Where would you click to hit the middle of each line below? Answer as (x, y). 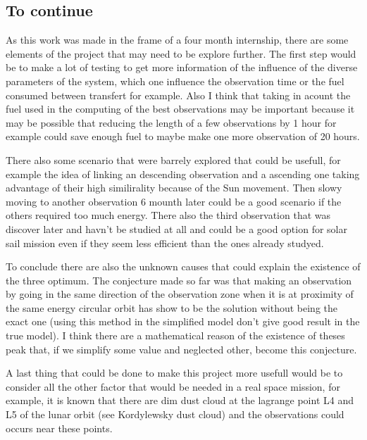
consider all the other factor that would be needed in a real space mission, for (173, 386)
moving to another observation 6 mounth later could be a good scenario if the (174, 201)
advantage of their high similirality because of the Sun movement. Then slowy (174, 188)
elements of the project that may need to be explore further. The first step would (181, 53)
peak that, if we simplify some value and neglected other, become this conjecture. (181, 349)
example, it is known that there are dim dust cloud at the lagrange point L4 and (180, 400)
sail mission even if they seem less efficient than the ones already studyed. (165, 243)
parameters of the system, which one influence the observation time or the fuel (175, 81)
